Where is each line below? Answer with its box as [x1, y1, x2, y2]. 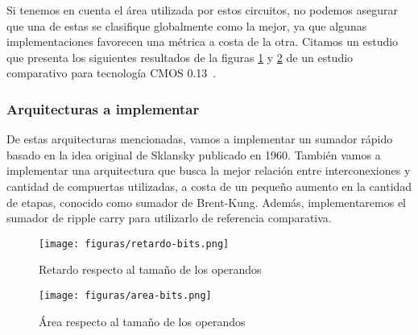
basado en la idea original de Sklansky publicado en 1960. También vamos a [6, 146, 381, 163]
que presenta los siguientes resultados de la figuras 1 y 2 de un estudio [6, 48, 354, 65]
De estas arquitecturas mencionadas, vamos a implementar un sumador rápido [6, 130, 393, 147]
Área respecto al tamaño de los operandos [39, 312, 246, 329]
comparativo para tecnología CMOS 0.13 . [6, 64, 217, 81]
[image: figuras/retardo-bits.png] [39, 238, 230, 250]
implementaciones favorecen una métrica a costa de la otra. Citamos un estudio [6, 33, 399, 50]
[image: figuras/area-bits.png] [39, 290, 212, 301]
